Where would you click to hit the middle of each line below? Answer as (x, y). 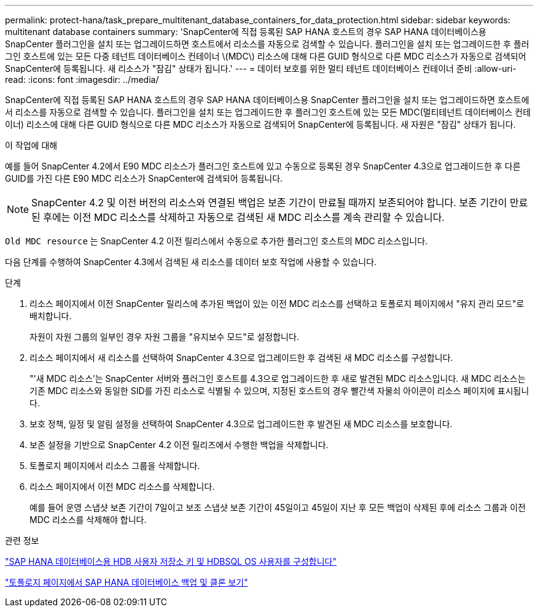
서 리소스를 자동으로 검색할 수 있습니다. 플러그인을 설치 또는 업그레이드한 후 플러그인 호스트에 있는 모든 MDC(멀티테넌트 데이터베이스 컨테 (268, 112)
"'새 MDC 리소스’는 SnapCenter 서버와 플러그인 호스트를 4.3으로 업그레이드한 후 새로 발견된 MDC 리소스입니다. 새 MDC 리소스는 (278, 378)
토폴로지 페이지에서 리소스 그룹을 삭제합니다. (115, 466)
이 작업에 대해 (31, 145)
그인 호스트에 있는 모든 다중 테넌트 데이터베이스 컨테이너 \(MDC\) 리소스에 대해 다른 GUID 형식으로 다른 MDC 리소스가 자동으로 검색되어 (266, 56)
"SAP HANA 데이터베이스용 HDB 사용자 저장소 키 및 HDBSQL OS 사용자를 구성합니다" (171, 561)
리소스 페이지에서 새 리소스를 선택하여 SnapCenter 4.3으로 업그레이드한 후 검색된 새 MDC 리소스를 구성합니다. (241, 358)
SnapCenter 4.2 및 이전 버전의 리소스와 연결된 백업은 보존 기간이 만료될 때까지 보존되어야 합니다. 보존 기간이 (269, 203)
